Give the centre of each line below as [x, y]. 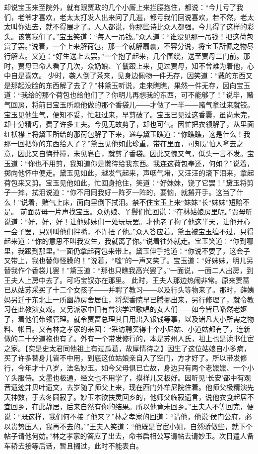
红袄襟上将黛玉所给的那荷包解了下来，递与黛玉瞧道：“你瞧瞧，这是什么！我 [127, 134]
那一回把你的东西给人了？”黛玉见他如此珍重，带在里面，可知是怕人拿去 [120, 143]
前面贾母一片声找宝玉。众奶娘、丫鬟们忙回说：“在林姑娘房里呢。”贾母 [133, 212]
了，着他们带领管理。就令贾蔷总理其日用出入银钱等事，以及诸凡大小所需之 [126, 319]
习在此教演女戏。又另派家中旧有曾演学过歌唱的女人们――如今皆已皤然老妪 [126, 309]
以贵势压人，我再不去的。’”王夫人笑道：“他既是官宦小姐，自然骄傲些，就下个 [128, 426]
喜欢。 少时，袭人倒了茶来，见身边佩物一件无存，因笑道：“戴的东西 [135, 75]
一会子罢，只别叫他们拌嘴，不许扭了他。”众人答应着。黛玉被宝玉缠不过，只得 [129, 231]
